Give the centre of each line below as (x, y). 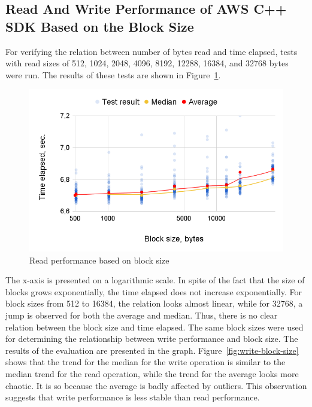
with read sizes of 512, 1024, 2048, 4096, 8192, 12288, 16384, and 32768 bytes (147, 63)
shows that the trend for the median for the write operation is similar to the (146, 362)
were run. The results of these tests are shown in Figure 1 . (113, 74)
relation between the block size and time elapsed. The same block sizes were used (155, 327)
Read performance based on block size (99, 260)
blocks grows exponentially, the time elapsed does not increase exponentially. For (154, 291)
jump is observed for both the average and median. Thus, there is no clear (142, 315)
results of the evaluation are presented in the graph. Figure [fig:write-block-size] (152, 350)
